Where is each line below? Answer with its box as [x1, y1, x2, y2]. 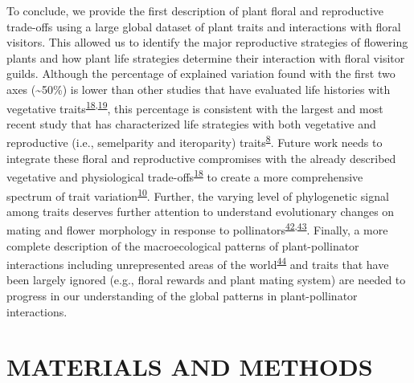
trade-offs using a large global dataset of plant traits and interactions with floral [6, 18, 401, 35]
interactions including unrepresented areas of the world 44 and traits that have [6, 254, 389, 272]
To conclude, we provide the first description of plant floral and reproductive [6, 2, 384, 18]
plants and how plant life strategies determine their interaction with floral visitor [6, 49, 405, 66]
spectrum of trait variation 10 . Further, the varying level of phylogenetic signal [6, 185, 389, 204]
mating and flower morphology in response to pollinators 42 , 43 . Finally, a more [6, 219, 388, 238]
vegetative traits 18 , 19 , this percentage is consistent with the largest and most [6, 97, 383, 116]
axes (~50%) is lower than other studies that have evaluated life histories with [6, 80, 391, 97]
